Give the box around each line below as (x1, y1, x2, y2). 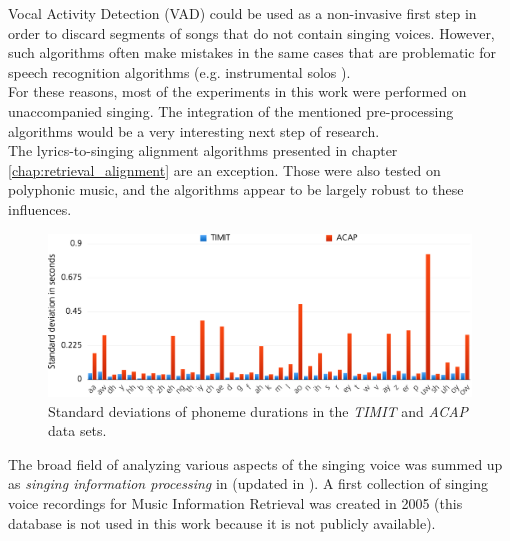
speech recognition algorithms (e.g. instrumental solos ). (8, 61, 351, 82)
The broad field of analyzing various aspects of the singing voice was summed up (8, 453, 503, 474)
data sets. (48, 420, 107, 441)
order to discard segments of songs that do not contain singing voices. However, (8, 22, 495, 43)
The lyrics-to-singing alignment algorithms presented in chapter (8, 140, 398, 161)
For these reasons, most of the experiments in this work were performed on (8, 81, 467, 102)
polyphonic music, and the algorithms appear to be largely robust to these (8, 179, 464, 200)
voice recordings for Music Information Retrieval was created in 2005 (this (8, 493, 463, 514)
